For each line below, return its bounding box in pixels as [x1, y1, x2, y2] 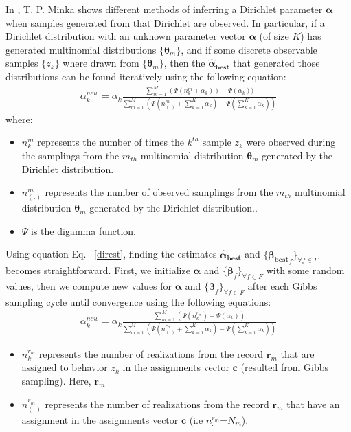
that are [280, 346, 315, 361]
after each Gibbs [247, 279, 317, 293]
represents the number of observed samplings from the [45, 185, 273, 199]
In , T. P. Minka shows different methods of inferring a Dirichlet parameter [5, 2, 323, 16]
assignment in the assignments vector [21, 412, 179, 427]
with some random [266, 263, 345, 277]
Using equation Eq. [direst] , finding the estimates [5, 247, 217, 261]
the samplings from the [21, 148, 120, 162]
